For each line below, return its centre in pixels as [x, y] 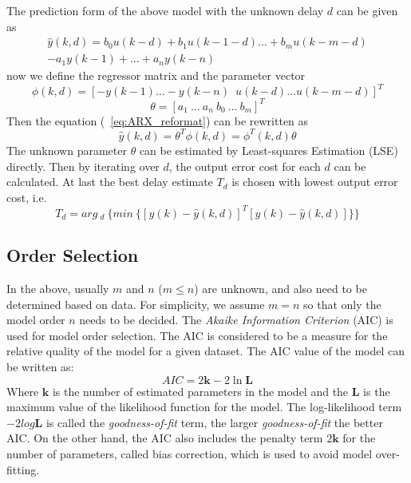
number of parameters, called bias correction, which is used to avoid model [190, 453]
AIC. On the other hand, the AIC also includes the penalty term [165, 438]
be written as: [40, 366]
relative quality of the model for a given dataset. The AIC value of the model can [206, 351]
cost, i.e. [27, 197]
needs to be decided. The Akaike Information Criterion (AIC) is [236, 320]
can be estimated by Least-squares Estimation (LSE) [269, 150]
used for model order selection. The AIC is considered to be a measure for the [197, 335]
